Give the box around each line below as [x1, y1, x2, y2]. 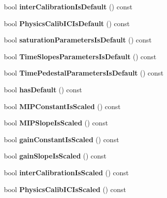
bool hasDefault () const [4, 84, 82, 94]
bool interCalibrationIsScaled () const [4, 167, 129, 177]
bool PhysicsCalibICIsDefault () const [4, 18, 130, 28]
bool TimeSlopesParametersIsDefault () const [4, 51, 157, 61]
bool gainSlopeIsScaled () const [4, 151, 107, 161]
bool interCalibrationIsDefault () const [4, 1, 133, 11]
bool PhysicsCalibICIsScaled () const [4, 184, 126, 194]
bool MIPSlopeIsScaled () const [4, 118, 108, 128]
